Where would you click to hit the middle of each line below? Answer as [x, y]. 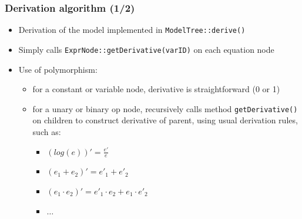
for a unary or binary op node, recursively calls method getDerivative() [165, 108]
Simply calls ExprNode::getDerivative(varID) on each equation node [146, 49]
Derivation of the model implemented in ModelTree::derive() [132, 30]
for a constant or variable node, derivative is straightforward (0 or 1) [156, 89]
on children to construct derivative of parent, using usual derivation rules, [165, 120]
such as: [47, 131]
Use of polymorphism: [58, 69]
